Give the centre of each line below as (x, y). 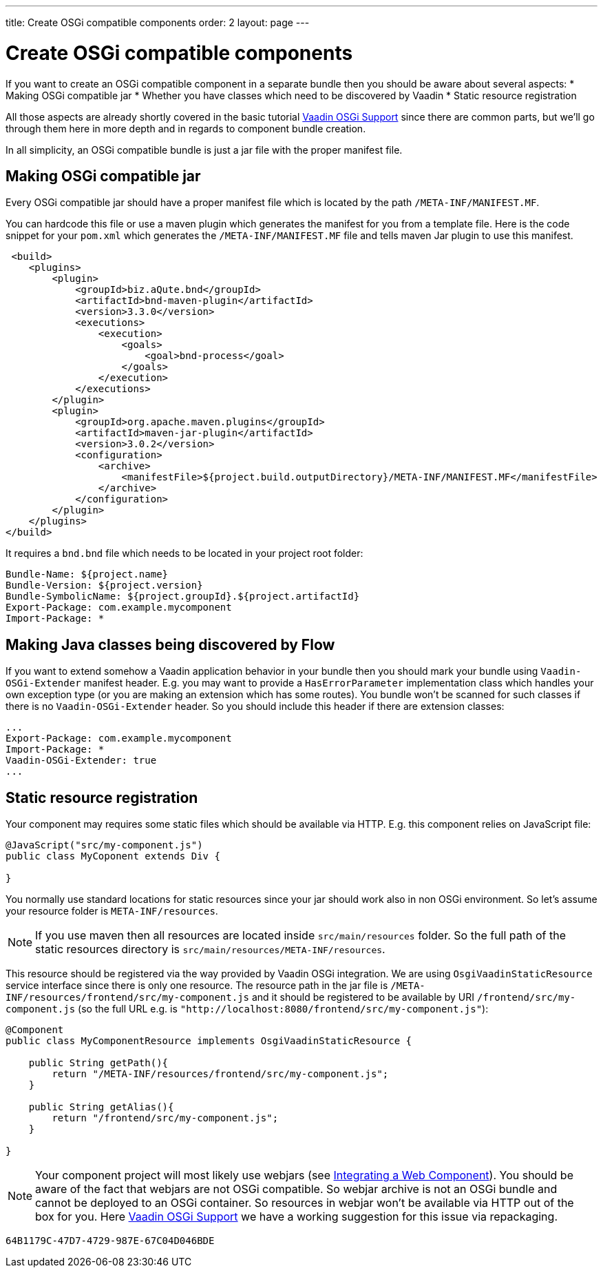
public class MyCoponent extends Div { (113, 856)
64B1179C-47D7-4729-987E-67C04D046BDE (110, 1241)
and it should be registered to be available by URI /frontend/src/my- (414, 997)
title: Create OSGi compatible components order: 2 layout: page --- (158, 22)
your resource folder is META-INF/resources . (112, 911)
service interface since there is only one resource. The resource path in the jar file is (197, 986)
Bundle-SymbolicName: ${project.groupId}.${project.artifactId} (183, 597)
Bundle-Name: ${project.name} (87, 574)
